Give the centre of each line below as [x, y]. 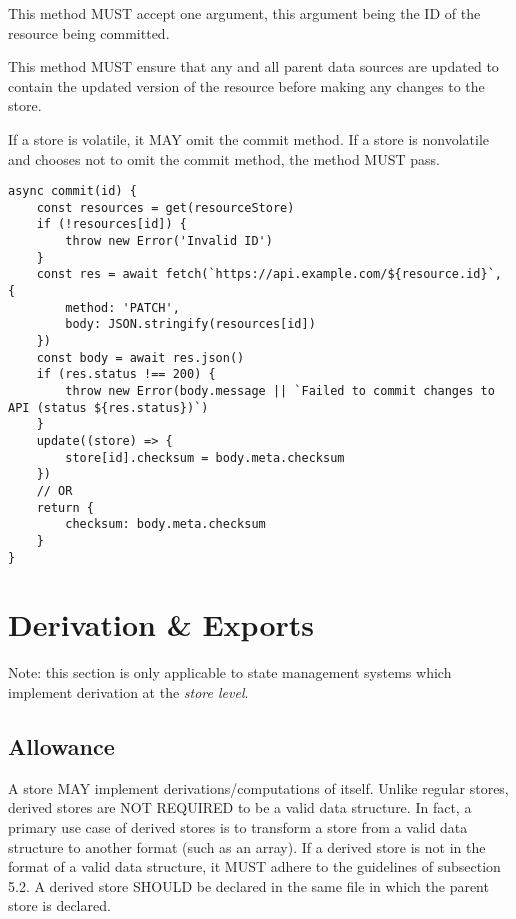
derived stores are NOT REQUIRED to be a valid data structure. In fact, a [240, 807]
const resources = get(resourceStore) [165, 207]
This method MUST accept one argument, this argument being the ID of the [244, 13]
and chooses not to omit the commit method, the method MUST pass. [224, 158]
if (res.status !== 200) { [126, 374]
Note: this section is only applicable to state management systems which [230, 672]
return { [65, 507]
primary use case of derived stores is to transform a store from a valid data [238, 826]
